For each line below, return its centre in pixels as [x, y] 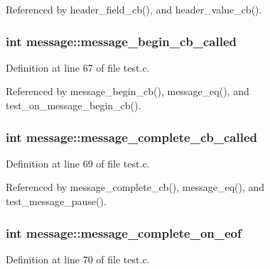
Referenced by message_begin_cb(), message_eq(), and [128, 91]
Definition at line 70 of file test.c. [78, 259]
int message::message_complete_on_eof [124, 232]
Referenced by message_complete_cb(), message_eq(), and [135, 187]
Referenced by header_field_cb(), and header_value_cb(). [134, 9]
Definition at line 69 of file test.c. [78, 163]
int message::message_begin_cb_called [121, 41]
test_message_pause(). [56, 201]
